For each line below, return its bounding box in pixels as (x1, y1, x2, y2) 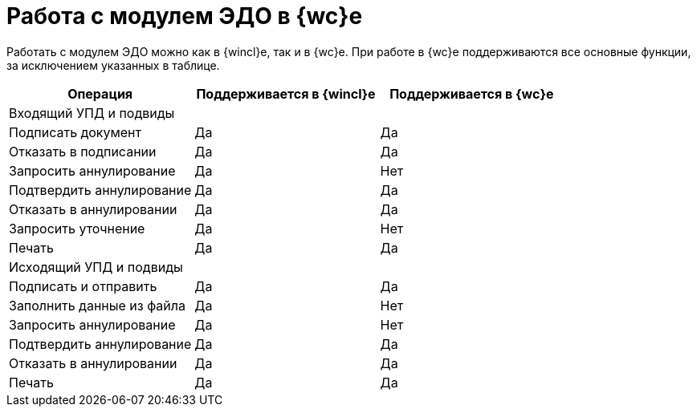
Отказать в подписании (9, 143, 157, 160)
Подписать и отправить (9, 277, 157, 294)
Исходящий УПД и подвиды (9, 258, 183, 275)
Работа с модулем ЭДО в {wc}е (6, 2, 363, 30)
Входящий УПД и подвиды (9, 104, 175, 121)
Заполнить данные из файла (9, 297, 185, 314)
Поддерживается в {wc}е (389, 85, 554, 102)
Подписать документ (9, 123, 141, 140)
